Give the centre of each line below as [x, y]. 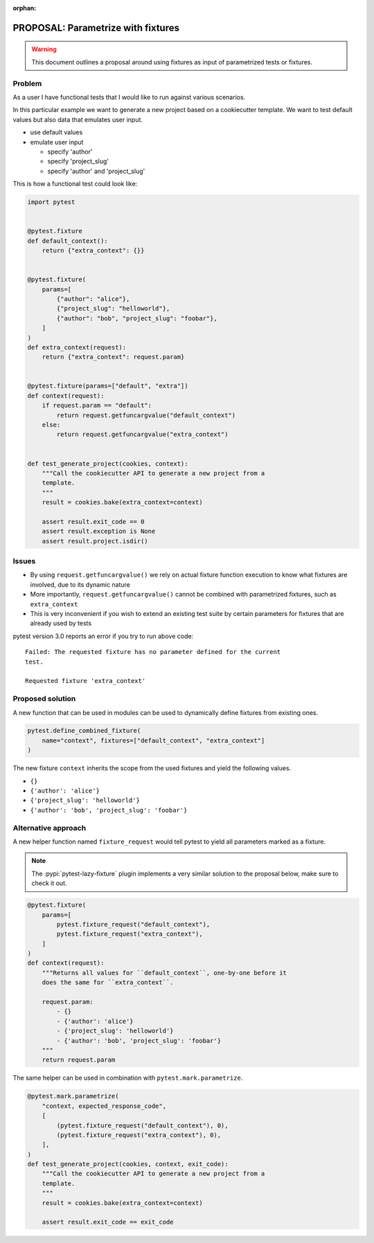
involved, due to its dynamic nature [80, 584]
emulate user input [57, 142]
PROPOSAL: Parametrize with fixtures [96, 28]
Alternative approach [50, 828]
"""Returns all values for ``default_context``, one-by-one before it [164, 973]
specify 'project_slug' [78, 161]
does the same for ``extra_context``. [108, 982]
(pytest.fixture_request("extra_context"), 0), [139, 1135]
